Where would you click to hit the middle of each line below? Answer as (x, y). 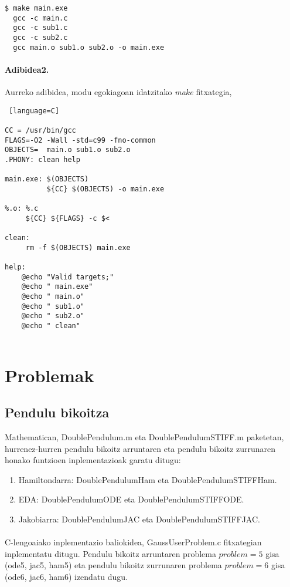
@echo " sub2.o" (53, 316)
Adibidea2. (27, 69)
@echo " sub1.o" (53, 306)
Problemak (50, 375)
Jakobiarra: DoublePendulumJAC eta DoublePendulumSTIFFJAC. (139, 519)
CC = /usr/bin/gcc (40, 130)
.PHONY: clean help (42, 159)
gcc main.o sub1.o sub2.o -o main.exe (89, 47)
